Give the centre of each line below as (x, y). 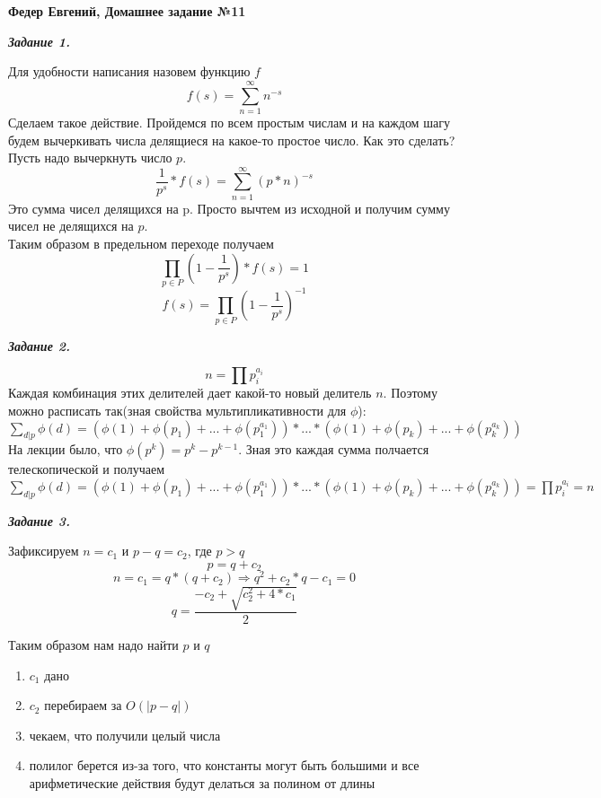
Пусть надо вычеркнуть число (90, 158)
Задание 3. (39, 520)
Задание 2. (39, 345)
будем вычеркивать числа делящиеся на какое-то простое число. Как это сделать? (232, 140)
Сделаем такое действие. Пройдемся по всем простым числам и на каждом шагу (229, 122)
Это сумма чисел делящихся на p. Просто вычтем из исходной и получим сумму (229, 208)
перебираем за (83, 705)
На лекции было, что (66, 449)
